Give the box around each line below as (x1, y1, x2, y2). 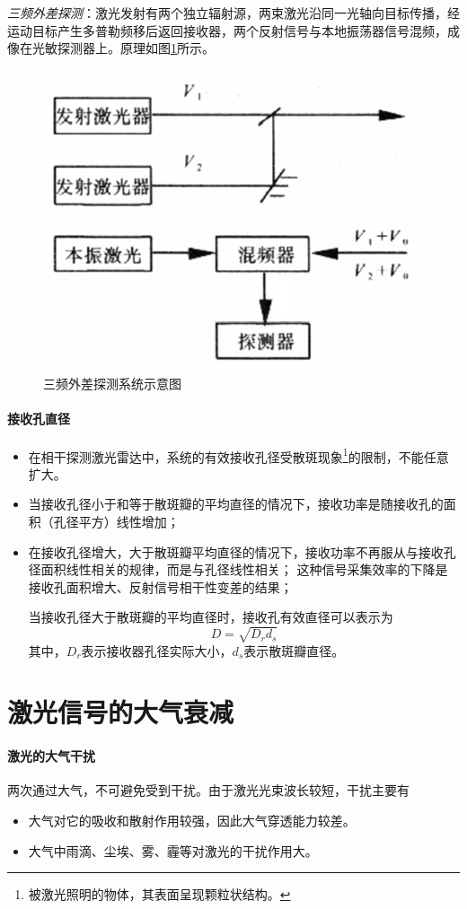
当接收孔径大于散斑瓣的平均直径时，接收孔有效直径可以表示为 (28, 607, 393, 626)
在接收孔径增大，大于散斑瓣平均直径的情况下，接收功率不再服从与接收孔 (28, 542, 456, 561)
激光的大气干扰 (7, 747, 95, 765)
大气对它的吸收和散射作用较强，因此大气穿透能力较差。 (28, 810, 356, 829)
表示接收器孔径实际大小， (81, 641, 233, 660)
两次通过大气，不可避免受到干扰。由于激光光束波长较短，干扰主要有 (7, 781, 410, 800)
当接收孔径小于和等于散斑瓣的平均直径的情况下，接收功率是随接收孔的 (28, 494, 444, 513)
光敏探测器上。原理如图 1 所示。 (31, 39, 215, 57)
